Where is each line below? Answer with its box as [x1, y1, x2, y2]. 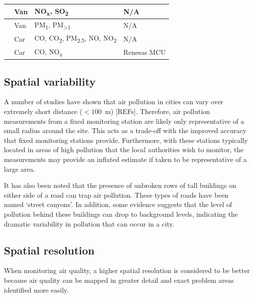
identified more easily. [4, 284, 69, 295]
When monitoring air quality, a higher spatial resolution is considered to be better [4, 265, 250, 275]
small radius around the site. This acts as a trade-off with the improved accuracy [4, 125, 247, 136]
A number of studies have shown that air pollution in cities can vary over [4, 96, 223, 107]
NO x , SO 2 [34, 5, 68, 17]
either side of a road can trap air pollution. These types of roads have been [4, 189, 229, 200]
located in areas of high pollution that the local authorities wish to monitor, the [4, 144, 244, 155]
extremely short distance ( [4, 106, 83, 116]
